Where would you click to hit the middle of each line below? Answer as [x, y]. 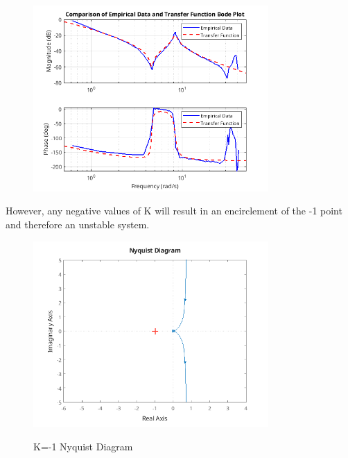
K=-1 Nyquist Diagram [83, 446]
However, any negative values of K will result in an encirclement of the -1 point [174, 211]
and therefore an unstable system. [78, 224]
